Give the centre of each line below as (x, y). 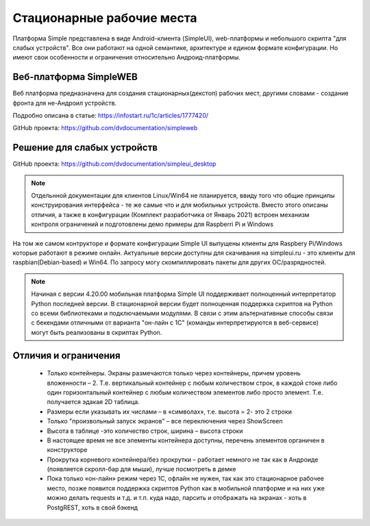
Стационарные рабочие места (105, 18)
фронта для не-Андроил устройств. (64, 103)
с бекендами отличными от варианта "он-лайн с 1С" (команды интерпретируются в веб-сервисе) (175, 323)
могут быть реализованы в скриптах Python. (97, 332)
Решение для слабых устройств (85, 148)
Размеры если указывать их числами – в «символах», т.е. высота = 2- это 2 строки (170, 412)
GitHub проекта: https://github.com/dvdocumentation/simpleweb (105, 128)
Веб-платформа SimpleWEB (75, 77)
